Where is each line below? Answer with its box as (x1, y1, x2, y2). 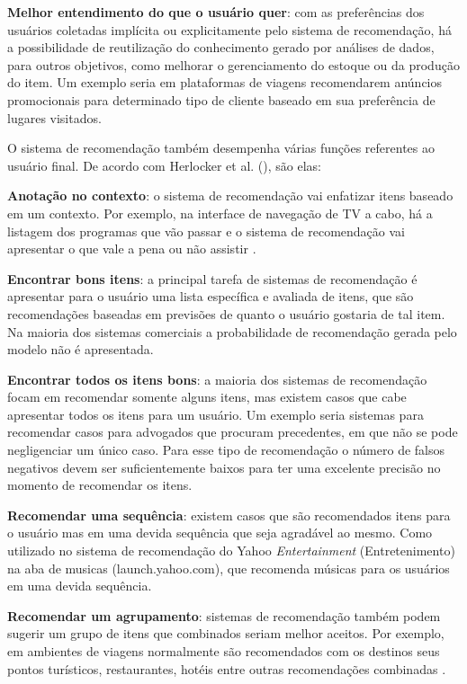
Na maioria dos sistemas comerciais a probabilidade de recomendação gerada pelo (7, 322, 457, 341)
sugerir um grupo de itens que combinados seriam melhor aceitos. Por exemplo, (7, 624, 445, 643)
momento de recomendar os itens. (7, 475, 193, 494)
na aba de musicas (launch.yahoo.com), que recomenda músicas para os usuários (7, 558, 450, 577)
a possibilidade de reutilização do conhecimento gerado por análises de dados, (7, 38, 435, 57)
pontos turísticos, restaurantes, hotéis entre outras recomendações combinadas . (7, 659, 446, 678)
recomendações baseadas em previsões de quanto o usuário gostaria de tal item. (7, 304, 445, 323)
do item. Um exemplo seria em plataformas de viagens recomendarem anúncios (7, 73, 443, 92)
